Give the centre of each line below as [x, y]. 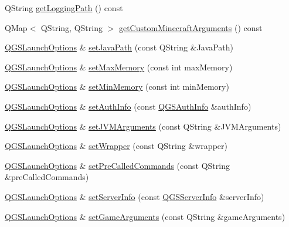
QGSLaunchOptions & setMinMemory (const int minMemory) [117, 87]
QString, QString [72, 27]
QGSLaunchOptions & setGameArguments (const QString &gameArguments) [145, 216]
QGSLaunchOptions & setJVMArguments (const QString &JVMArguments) [143, 126]
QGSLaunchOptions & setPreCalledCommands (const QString [117, 165]
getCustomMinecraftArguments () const [191, 27]
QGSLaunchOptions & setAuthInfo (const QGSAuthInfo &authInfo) [128, 106]
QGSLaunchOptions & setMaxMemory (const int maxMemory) [119, 67]
